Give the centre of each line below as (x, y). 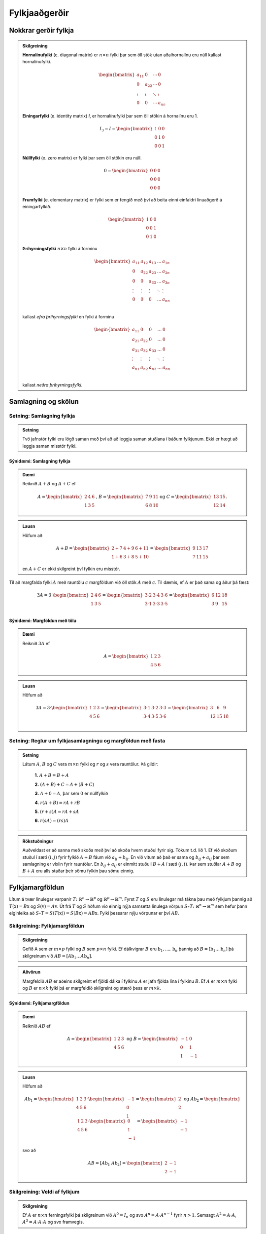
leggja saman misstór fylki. (50, 446)
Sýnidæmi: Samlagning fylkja (40, 461)
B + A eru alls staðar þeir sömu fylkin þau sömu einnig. (78, 871)
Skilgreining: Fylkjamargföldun (47, 925)
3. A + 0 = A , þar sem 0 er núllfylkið (71, 793)
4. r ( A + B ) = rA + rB (58, 803)
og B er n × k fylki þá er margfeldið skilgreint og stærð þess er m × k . (92, 988)
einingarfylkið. (37, 206)
